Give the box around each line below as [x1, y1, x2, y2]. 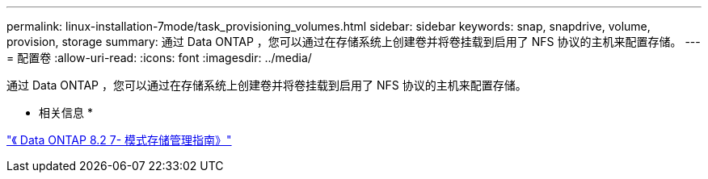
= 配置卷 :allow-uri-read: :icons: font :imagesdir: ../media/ [6, 51, 312, 65]
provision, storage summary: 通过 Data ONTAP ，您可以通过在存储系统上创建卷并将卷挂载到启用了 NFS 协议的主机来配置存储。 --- [6, 35, 701, 48]
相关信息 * [39, 106, 93, 119]
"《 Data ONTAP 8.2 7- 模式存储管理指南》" [6, 133, 232, 147]
